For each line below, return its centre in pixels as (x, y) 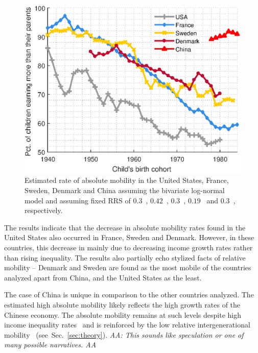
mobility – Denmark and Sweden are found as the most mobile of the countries (128, 267)
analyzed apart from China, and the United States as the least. (103, 277)
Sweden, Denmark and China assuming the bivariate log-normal (125, 190)
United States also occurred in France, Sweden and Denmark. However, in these (129, 237)
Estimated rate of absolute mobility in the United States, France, (127, 180)
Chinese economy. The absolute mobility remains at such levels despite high (123, 314)
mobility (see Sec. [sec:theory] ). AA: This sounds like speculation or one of (124, 334)
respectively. (44, 210)
